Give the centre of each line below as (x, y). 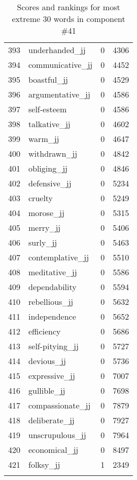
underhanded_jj (57, 50)
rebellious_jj (51, 302)
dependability (53, 287)
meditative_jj (53, 272)
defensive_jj (50, 183)
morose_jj (46, 213)
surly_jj (43, 242)
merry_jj (45, 227)
